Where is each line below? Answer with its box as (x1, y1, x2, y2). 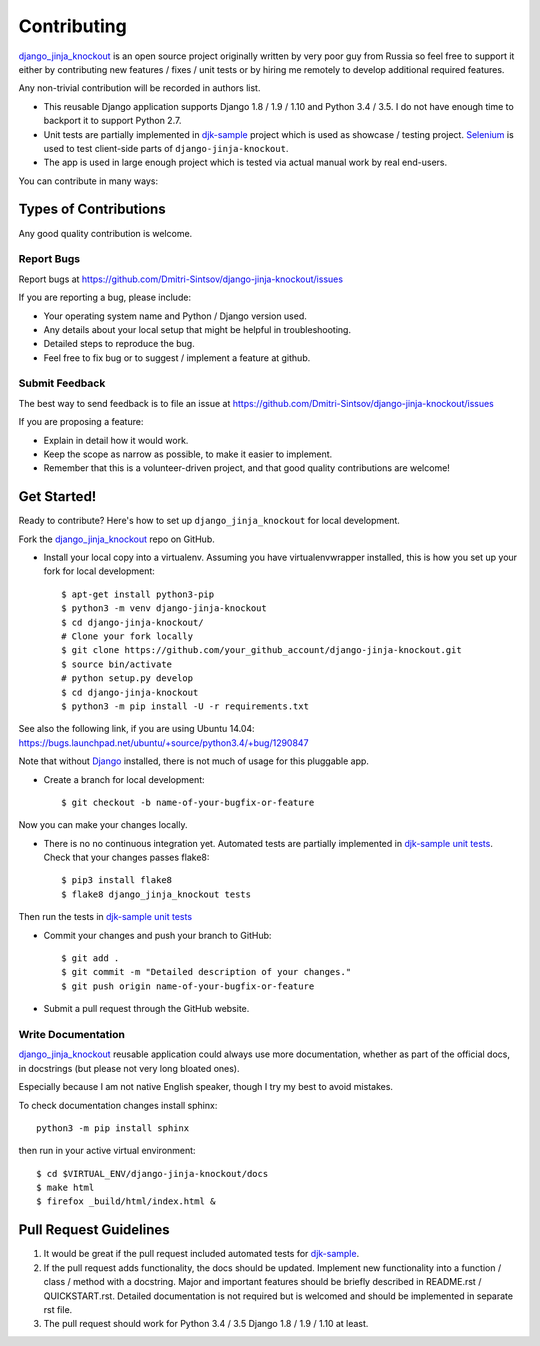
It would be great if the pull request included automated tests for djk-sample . (43, 1248, 360, 1260)
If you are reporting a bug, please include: (18, 291, 192, 304)
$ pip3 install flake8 (61, 875, 173, 886)
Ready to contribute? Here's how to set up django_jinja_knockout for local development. (18, 515, 400, 527)
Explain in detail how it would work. (43, 434, 189, 446)
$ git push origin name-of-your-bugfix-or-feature (61, 980, 315, 992)
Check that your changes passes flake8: (43, 851, 210, 864)
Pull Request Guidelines (18, 1221, 170, 1239)
